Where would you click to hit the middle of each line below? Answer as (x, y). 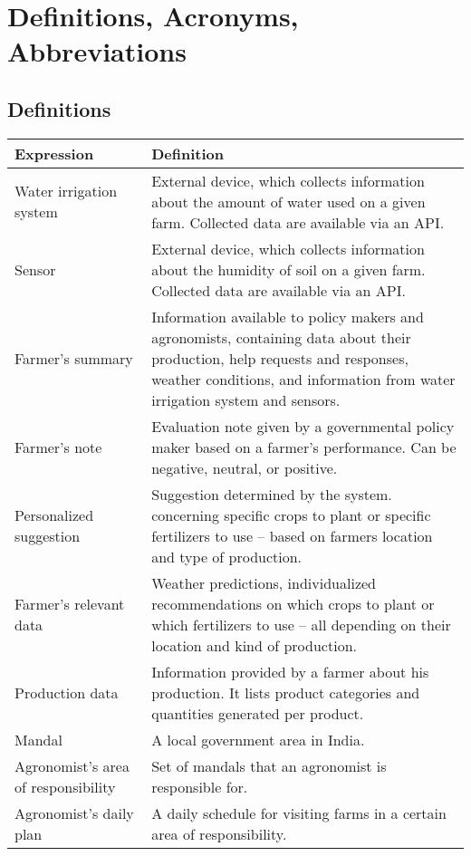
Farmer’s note (58, 447)
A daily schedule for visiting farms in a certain (299, 813)
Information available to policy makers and (288, 316)
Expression (54, 153)
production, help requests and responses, (280, 358)
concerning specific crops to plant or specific (291, 515)
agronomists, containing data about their (281, 337)
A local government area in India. (258, 739)
